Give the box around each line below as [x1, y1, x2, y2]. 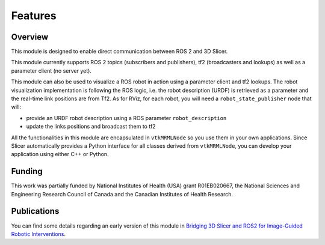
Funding [11, 166, 43, 177]
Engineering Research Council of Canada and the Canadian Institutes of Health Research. [11, 190, 233, 198]
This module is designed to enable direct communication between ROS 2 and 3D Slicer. [11, 48, 228, 55]
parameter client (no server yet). [11, 67, 91, 74]
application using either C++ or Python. [11, 151, 109, 158]
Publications [11, 206, 60, 216]
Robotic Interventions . [11, 230, 66, 237]
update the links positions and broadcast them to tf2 [26, 123, 156, 130]
